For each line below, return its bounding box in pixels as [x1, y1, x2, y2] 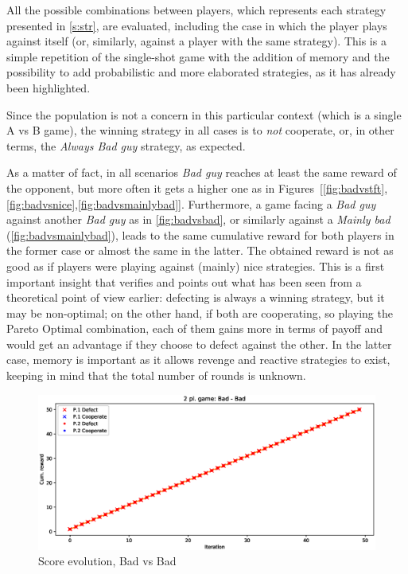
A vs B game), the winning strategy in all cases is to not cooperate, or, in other [6, 122, 394, 139]
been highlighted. [6, 79, 91, 96]
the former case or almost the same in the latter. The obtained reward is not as [6, 242, 394, 259]
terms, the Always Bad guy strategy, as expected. [6, 137, 246, 154]
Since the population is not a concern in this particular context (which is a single [6, 106, 402, 123]
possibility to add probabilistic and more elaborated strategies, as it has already [6, 64, 396, 80]
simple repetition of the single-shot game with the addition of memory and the [6, 48, 390, 64]
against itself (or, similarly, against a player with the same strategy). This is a [6, 33, 387, 49]
